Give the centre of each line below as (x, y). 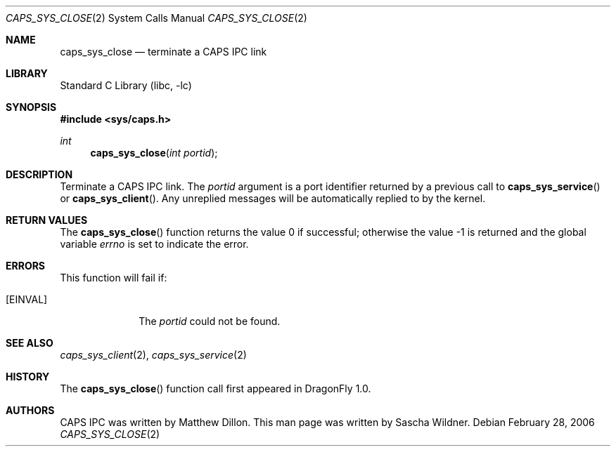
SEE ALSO (30, 343)
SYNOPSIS (31, 107)
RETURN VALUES (47, 220)
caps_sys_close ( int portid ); (154, 153)
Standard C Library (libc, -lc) (126, 85)
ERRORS (26, 266)
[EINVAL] (27, 299)
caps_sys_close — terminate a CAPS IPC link (163, 52)
